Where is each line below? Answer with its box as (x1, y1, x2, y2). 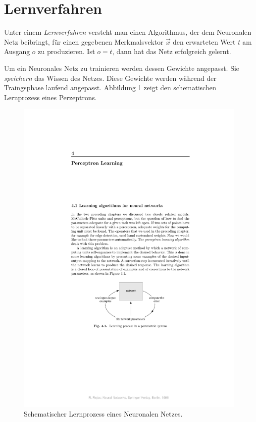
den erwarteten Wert (172, 36, 236, 47)
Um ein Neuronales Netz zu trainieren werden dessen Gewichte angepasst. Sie (4, 62, 240, 73)
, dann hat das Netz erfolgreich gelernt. (112, 46, 231, 57)
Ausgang (4, 46, 30, 57)
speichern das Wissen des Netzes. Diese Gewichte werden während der (4, 72, 216, 83)
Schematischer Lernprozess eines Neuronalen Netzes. (24, 408, 183, 419)
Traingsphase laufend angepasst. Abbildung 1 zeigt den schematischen (4, 82, 216, 93)
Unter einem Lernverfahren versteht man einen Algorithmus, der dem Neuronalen (4, 27, 252, 37)
